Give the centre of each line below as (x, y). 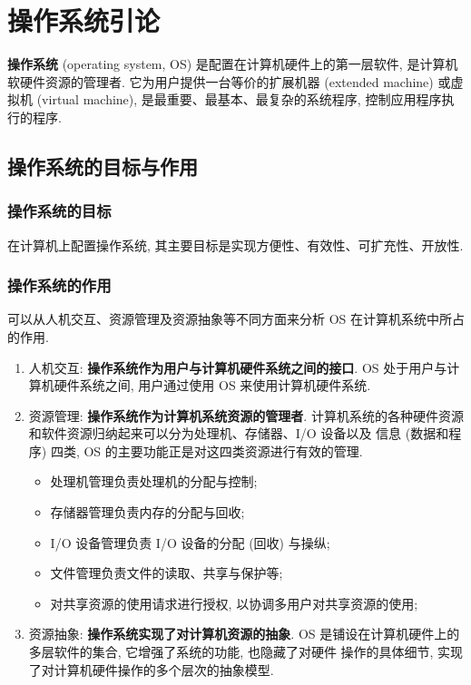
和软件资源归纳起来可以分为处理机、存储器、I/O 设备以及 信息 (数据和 (239, 433)
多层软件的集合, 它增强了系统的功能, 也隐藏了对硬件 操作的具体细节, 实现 (246, 652)
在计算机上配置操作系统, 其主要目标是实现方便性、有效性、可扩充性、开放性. (235, 245)
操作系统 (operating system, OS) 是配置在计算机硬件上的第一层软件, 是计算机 (233, 64)
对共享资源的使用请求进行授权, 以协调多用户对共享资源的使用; (234, 603)
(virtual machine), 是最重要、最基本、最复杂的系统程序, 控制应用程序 (239, 99)
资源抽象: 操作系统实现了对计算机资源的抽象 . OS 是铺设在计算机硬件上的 (244, 634)
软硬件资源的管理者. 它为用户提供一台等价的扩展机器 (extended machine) (221, 81)
